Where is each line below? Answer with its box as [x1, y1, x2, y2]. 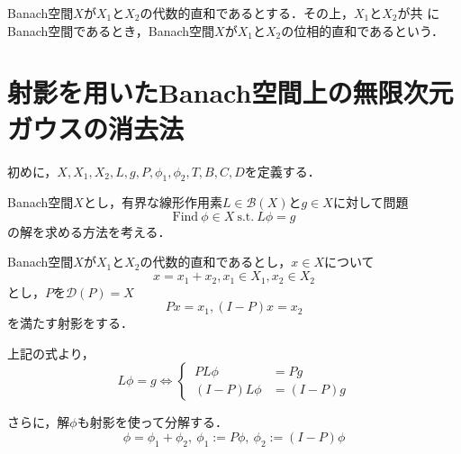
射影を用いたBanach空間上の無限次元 [7, 74, 454, 111]
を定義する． [244, 161, 321, 180]
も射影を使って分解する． [77, 413, 228, 431]
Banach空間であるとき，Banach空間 [7, 21, 215, 40]
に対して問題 [332, 193, 409, 212]
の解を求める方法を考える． [7, 222, 171, 241]
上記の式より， [7, 343, 95, 362]
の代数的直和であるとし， [140, 252, 292, 271]
